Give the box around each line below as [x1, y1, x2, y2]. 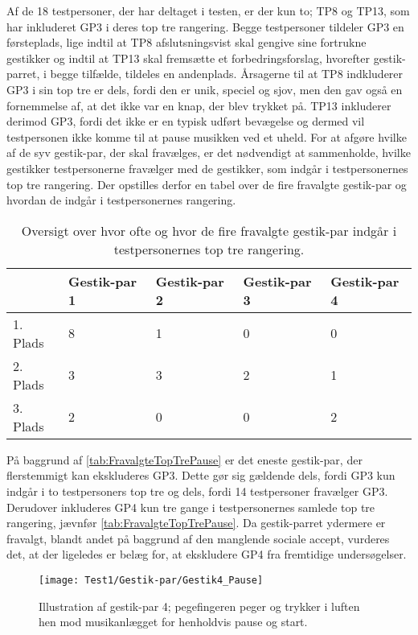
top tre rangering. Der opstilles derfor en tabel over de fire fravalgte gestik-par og [6, 175, 407, 192]
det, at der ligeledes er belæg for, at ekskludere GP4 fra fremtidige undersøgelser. [6, 546, 407, 563]
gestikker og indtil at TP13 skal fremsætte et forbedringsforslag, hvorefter [6, 49, 370, 66]
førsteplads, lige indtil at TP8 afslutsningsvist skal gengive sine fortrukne [6, 34, 367, 51]
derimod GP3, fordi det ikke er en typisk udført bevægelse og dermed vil [6, 113, 365, 130]
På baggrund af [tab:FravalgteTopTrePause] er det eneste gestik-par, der [6, 451, 363, 468]
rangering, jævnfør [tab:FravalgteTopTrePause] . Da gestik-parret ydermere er [6, 514, 386, 531]
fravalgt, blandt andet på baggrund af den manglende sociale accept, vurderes [6, 530, 390, 546]
